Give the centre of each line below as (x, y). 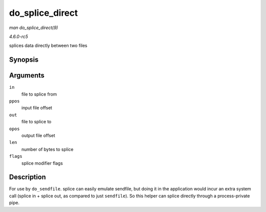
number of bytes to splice (48, 149)
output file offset (38, 135)
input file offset (37, 108)
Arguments (27, 76)
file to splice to (36, 122)
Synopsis (24, 60)
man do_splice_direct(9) (34, 28)
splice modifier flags (42, 163)
